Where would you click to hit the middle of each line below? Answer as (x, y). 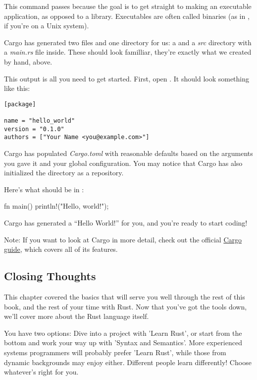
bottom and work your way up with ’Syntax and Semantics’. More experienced (123, 342)
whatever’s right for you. (41, 372)
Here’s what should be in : (44, 189)
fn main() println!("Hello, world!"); (56, 206)
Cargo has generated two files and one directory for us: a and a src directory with (128, 42)
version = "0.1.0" (34, 129)
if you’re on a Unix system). (47, 26)
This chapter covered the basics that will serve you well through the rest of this (125, 296)
